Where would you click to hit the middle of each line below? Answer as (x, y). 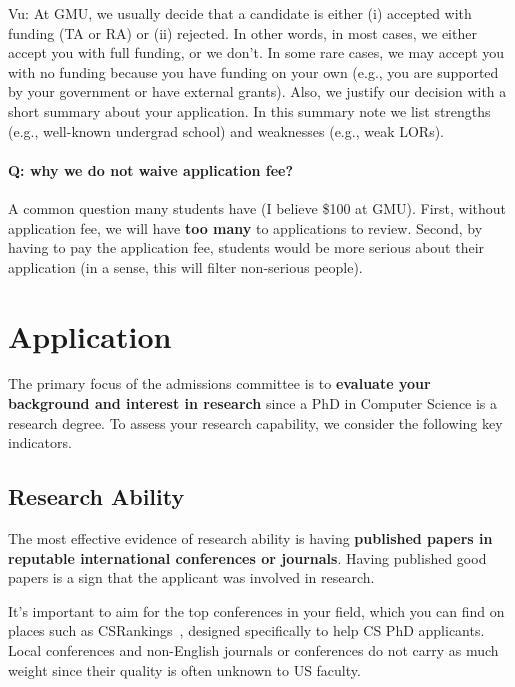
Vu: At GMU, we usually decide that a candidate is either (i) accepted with (240, 13)
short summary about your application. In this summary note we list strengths (249, 110)
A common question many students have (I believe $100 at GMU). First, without (257, 207)
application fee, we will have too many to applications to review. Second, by (245, 227)
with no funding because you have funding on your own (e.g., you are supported (253, 71)
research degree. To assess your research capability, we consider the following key (255, 422)
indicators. (40, 442)
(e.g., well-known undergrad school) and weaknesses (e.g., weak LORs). (226, 130)
